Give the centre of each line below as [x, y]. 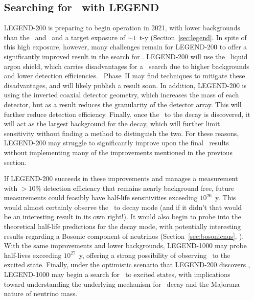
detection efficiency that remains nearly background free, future [139, 188]
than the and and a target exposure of [65, 37]
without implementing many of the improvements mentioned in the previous [118, 152]
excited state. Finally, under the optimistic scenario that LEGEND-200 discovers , [127, 265]
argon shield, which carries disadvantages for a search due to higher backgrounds [127, 66]
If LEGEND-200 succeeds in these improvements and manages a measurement [121, 178]
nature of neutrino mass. [41, 293]
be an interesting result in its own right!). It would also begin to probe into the [123, 217]
